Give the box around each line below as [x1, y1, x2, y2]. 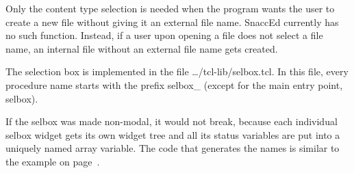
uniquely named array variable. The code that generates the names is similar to [5, 141, 340, 155]
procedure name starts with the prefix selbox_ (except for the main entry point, [5, 77, 343, 92]
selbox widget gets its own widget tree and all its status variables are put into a [5, 127, 340, 142]
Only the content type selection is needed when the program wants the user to [5, 1, 335, 15]
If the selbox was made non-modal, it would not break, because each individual [5, 114, 338, 129]
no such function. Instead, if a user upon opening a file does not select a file [5, 28, 323, 42]
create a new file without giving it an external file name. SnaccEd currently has [5, 14, 339, 29]
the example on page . [5, 154, 100, 168]
